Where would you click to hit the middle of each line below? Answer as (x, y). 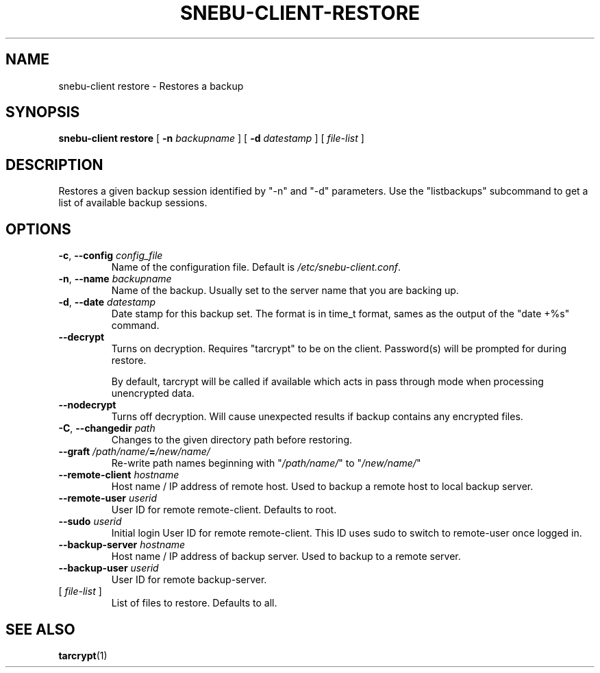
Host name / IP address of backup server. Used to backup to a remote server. (286, 556)
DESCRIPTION (54, 164)
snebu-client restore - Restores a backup (151, 86)
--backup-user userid (109, 568)
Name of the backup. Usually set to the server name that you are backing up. (285, 291)
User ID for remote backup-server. (189, 580)
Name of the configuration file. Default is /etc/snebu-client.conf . (256, 267)
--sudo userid (90, 522)
